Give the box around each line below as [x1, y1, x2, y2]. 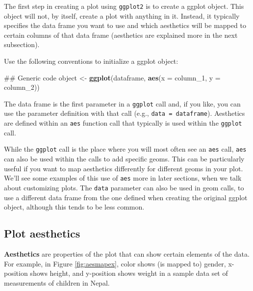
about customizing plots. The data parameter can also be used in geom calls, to [4, 182, 244, 192]
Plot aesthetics [4, 226, 80, 241]
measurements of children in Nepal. [4, 277, 110, 288]
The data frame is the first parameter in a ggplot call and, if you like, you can [4, 98, 241, 108]
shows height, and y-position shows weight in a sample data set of [30, 268, 228, 278]
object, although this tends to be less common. [4, 202, 145, 212]
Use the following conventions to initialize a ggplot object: [4, 56, 178, 66]
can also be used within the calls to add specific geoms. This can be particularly [4, 154, 245, 164]
